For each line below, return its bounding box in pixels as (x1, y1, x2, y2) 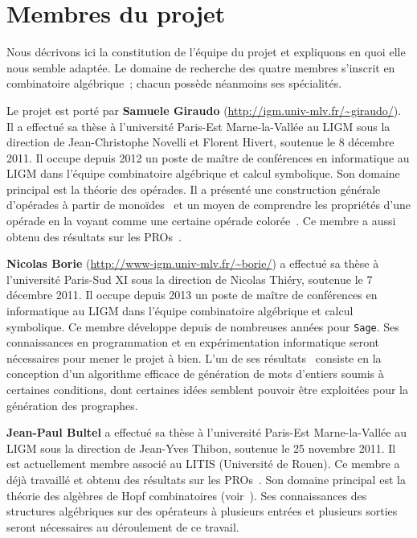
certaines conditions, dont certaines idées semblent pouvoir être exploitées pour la (6, 381, 408, 398)
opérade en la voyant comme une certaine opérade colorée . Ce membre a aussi (6, 212, 396, 229)
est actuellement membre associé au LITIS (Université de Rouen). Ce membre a (6, 455, 400, 472)
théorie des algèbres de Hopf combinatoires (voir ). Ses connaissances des (6, 487, 367, 503)
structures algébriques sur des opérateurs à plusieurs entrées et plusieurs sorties (6, 503, 398, 520)
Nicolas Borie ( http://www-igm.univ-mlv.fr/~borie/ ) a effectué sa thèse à (6, 255, 379, 272)
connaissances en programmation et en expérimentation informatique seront (6, 334, 380, 351)
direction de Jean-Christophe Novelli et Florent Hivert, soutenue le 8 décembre (6, 133, 395, 150)
